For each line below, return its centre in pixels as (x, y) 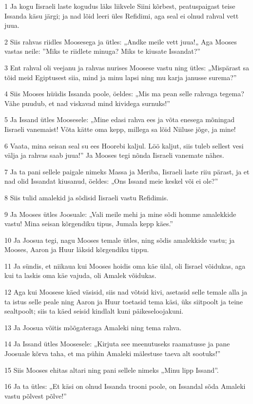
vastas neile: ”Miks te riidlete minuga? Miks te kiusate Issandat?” (102, 51)
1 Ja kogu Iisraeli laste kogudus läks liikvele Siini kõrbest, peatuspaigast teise (120, 6)
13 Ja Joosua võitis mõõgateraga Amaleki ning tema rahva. (93, 327)
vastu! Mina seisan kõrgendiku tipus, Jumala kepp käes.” (89, 223)
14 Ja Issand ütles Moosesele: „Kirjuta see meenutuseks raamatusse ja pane (117, 344)
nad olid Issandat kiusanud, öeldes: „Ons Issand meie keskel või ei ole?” (111, 181)
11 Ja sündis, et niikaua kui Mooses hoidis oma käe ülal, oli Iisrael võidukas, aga (125, 266)
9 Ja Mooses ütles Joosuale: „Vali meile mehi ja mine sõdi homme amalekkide (120, 214)
